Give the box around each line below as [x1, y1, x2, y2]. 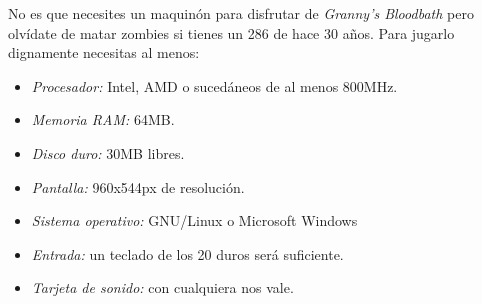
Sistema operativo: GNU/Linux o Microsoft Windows [31, 210, 358, 231]
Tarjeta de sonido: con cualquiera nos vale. [31, 277, 294, 298]
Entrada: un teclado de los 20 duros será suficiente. [31, 243, 344, 264]
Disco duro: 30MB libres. [31, 142, 185, 163]
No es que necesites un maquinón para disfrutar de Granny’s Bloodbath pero [8, 3, 474, 23]
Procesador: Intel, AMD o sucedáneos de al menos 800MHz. [31, 75, 398, 96]
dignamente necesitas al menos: [8, 42, 200, 63]
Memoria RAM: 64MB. [31, 109, 175, 130]
